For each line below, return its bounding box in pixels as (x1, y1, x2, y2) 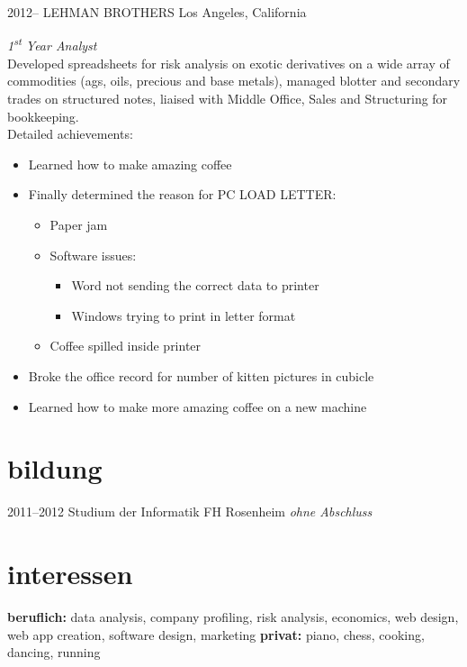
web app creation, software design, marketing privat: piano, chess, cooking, (7, 625, 425, 644)
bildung (7, 450, 103, 487)
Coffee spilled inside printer (49, 336, 202, 355)
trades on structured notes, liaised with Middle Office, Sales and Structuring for (7, 89, 448, 108)
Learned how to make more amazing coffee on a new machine (28, 397, 367, 416)
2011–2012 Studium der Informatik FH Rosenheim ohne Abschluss (7, 502, 373, 521)
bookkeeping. (7, 106, 79, 125)
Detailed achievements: (7, 124, 133, 143)
